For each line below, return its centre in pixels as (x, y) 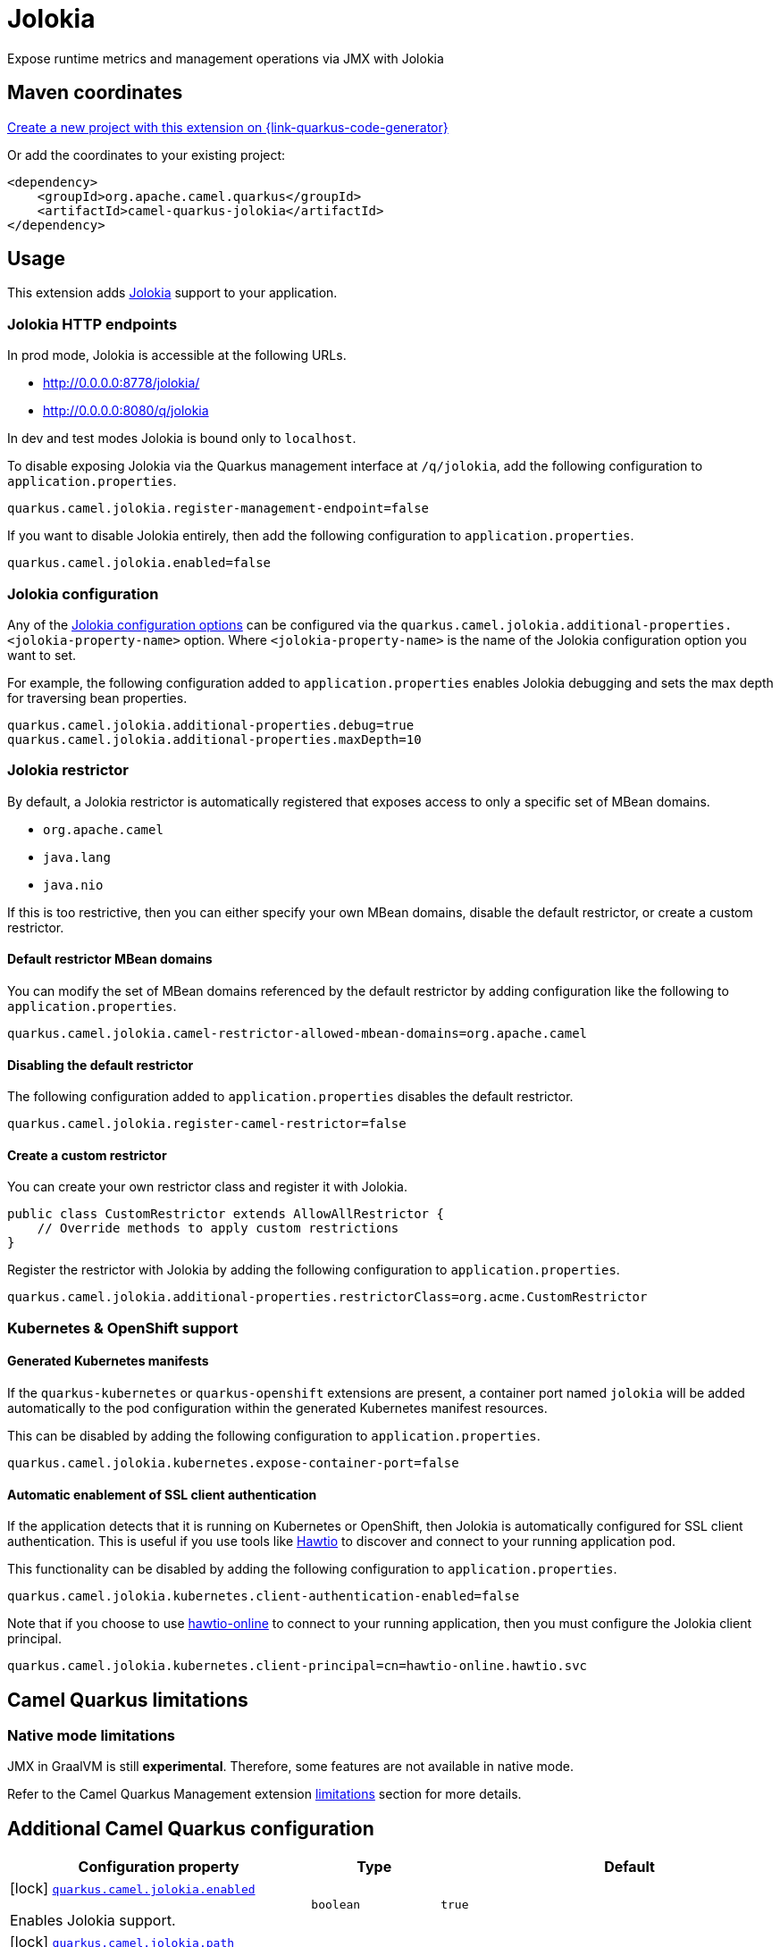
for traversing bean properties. (97, 698)
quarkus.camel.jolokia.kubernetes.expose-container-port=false (233, 1462)
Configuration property (159, 1867)
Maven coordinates (95, 93)
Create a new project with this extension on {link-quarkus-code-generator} (228, 127)
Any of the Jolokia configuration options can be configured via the (202, 624)
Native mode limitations (92, 1735)
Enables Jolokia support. (93, 1921)
